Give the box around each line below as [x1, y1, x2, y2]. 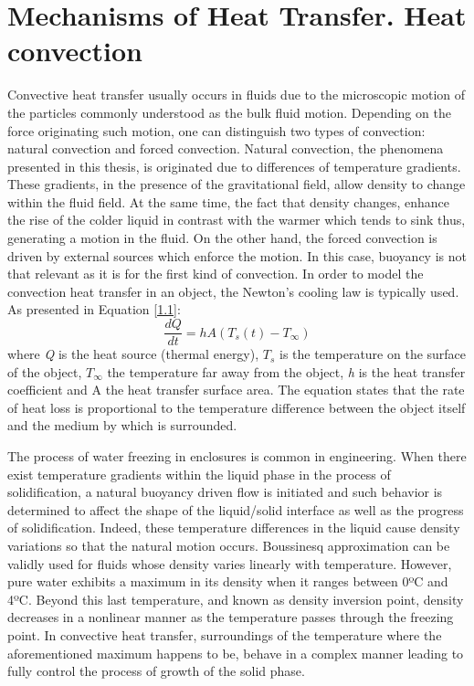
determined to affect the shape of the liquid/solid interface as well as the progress [7, 500, 464, 519]
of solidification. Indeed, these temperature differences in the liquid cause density [7, 518, 460, 537]
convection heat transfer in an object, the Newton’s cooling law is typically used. [7, 281, 459, 301]
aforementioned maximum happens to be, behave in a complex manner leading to [7, 643, 464, 662]
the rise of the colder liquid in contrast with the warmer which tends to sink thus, [7, 210, 466, 229]
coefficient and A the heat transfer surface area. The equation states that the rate [7, 380, 465, 399]
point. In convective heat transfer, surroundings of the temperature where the [7, 626, 442, 644]
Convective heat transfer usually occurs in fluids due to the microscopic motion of [7, 85, 466, 104]
